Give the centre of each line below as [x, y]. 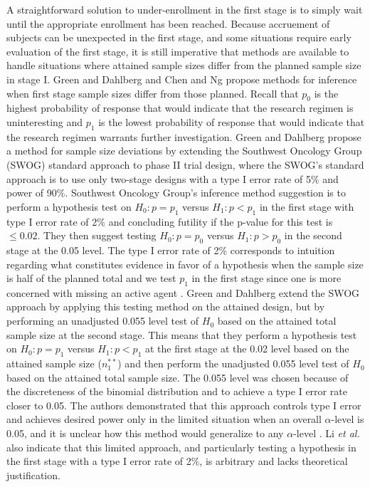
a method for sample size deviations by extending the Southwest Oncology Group [184, 151]
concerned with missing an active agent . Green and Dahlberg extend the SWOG [183, 292]
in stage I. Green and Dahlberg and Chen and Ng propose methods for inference [182, 79]
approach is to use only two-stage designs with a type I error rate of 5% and [173, 178]
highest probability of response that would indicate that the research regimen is [180, 108]
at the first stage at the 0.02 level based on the [247, 349]
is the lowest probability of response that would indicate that [232, 121]
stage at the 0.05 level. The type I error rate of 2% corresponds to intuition [171, 250]
